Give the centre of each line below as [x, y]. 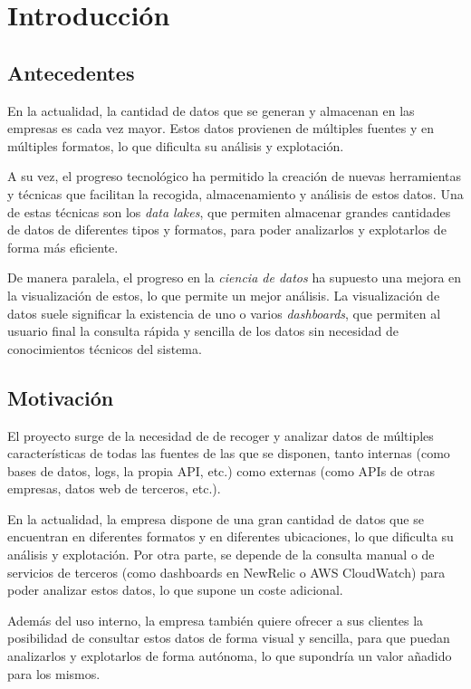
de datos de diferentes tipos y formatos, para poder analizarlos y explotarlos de [227, 230]
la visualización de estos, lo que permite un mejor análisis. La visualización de [224, 295]
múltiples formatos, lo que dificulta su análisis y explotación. [176, 145]
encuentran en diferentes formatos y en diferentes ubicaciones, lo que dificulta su [231, 536]
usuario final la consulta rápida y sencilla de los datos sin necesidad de [203, 331]
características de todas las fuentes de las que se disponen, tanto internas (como [229, 453]
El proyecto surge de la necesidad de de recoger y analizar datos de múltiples [221, 435]
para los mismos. [54, 673]
